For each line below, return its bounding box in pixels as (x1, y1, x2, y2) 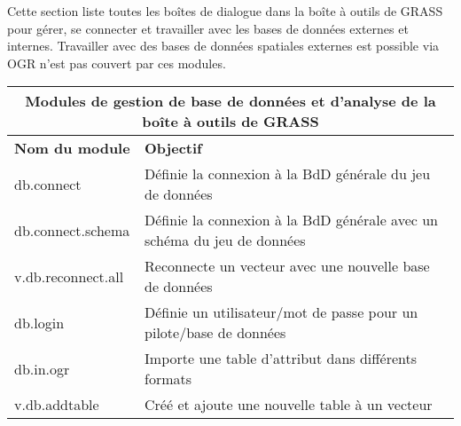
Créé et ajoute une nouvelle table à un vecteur (145, 394, 433, 415)
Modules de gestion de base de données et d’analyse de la (25, 91, 436, 112)
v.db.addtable (14, 394, 99, 415)
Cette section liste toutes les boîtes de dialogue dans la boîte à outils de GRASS (7, 2, 443, 20)
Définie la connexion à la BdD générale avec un (145, 209, 438, 231)
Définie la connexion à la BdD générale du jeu (145, 163, 431, 185)
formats (145, 368, 192, 390)
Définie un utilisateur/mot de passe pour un (145, 302, 418, 323)
